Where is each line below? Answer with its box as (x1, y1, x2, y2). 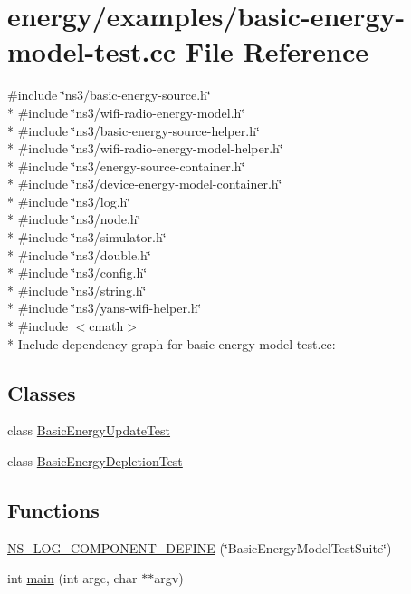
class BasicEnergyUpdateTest (7, 421, 171, 440)
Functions (7, 496, 100, 523)
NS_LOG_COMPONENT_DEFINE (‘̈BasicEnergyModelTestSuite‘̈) (7, 538, 392, 557)
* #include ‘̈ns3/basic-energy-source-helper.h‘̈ (7, 121, 260, 140)
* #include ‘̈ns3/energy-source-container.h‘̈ (7, 156, 245, 175)
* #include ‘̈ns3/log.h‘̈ (7, 191, 131, 210)
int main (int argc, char (7, 569, 138, 588)
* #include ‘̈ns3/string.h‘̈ (7, 280, 147, 299)
